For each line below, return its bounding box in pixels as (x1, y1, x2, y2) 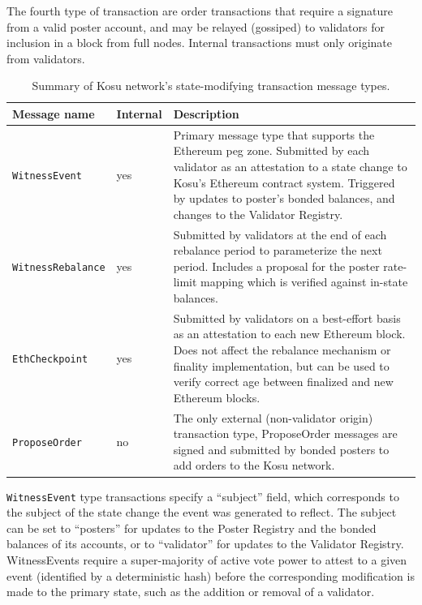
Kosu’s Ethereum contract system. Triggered (173, 174, 395, 191)
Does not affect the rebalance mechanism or (173, 341, 391, 358)
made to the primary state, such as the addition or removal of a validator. (6, 583, 375, 600)
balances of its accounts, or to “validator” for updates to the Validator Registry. (6, 535, 404, 552)
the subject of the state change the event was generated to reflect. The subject (6, 504, 397, 521)
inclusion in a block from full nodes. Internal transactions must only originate (6, 34, 393, 51)
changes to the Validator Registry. (173, 205, 343, 222)
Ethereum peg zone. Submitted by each (173, 142, 370, 159)
